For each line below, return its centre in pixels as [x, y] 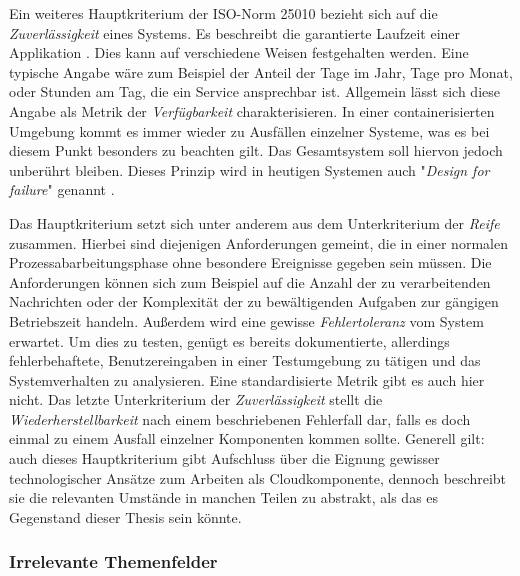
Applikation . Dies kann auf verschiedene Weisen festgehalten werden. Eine [239, 52]
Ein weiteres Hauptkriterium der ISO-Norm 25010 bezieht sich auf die [223, 13]
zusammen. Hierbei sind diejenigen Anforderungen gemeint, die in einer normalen [258, 242]
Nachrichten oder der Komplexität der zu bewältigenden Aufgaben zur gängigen [254, 301]
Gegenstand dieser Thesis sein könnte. [125, 516]
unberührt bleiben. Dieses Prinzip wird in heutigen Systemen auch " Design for [249, 169]
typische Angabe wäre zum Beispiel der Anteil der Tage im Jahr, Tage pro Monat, [261, 71]
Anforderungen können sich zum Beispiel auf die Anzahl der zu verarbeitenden [250, 281]
